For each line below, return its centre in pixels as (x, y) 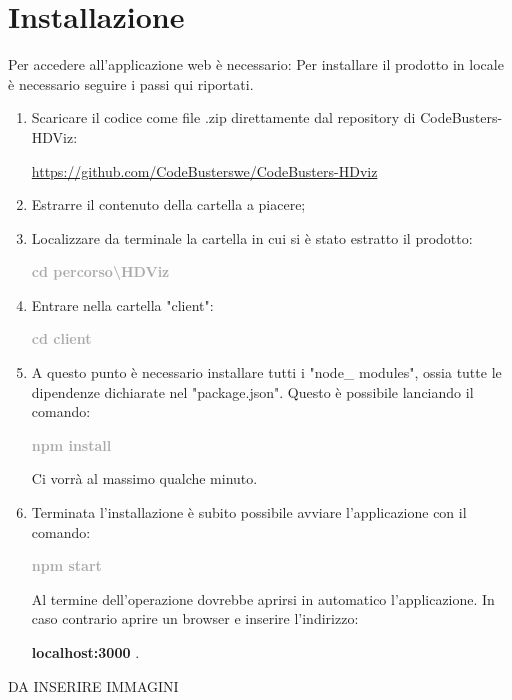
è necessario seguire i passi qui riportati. (131, 83)
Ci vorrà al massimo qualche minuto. (144, 478)
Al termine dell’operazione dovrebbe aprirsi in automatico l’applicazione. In (263, 598)
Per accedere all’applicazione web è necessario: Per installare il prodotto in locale (256, 64)
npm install (71, 444)
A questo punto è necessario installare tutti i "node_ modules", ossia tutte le (266, 372)
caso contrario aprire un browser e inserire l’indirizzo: (195, 618)
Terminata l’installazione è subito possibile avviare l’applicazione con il (249, 512)
